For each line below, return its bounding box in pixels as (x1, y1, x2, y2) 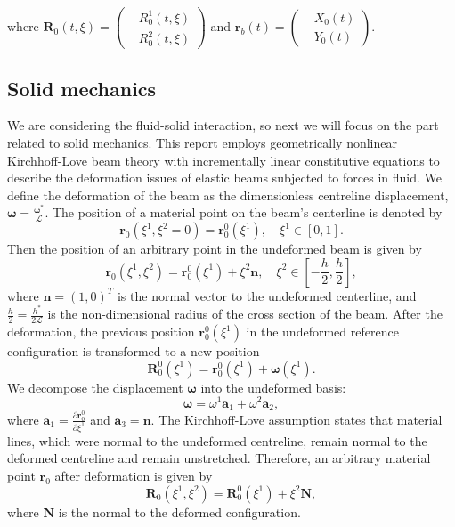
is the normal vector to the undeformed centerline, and (117, 286, 417, 304)
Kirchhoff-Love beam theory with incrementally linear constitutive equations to (7, 150, 440, 169)
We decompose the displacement (7, 377, 183, 396)
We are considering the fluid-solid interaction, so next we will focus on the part (7, 116, 439, 134)
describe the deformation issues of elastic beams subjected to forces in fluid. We (7, 168, 442, 187)
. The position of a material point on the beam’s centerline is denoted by (45, 203, 443, 222)
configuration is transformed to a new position (7, 342, 260, 361)
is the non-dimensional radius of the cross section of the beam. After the (47, 304, 443, 323)
